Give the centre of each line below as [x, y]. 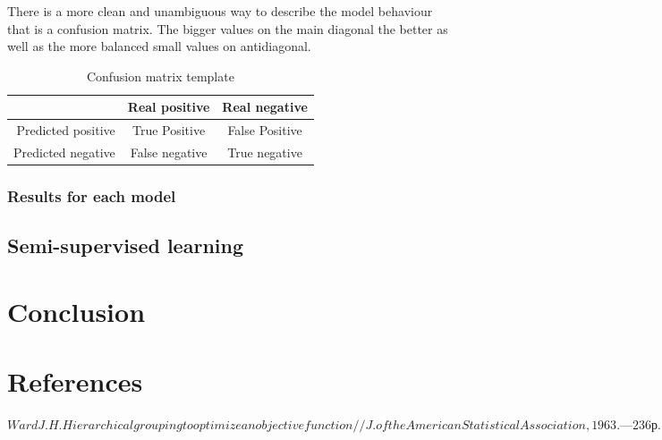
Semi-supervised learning [125, 245]
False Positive [265, 130]
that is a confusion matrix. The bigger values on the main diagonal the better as [228, 28]
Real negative [265, 107]
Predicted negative [64, 152]
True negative [265, 152]
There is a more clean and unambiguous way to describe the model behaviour [220, 11]
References [75, 381]
